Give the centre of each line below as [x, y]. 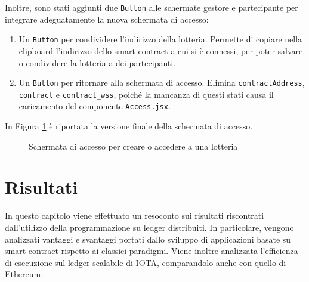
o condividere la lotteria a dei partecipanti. [97, 62]
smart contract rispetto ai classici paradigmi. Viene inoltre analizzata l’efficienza [152, 251]
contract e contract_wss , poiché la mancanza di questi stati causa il [146, 94]
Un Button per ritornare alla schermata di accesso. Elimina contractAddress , [162, 83]
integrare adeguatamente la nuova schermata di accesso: [107, 19]
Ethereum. [24, 274]
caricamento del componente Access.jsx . [95, 106]
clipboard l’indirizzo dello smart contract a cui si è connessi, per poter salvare [161, 50]
